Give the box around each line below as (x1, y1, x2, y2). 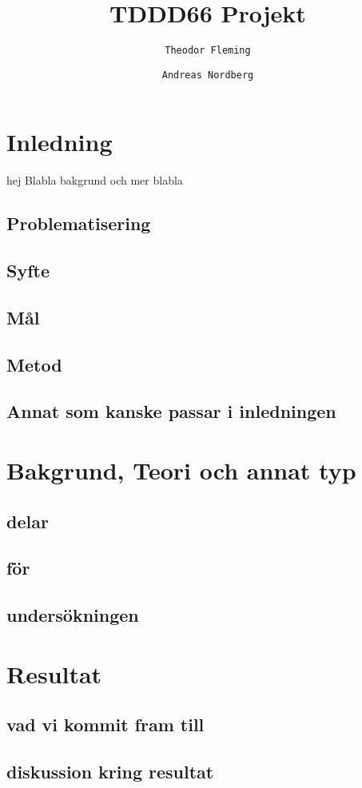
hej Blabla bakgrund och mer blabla (6, 172, 183, 189)
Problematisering (6, 211, 151, 236)
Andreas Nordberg (161, 69, 254, 81)
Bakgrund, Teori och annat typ (6, 454, 356, 487)
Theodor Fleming (165, 45, 251, 57)
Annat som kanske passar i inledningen (6, 399, 336, 424)
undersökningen (6, 603, 139, 627)
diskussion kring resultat (6, 759, 214, 784)
